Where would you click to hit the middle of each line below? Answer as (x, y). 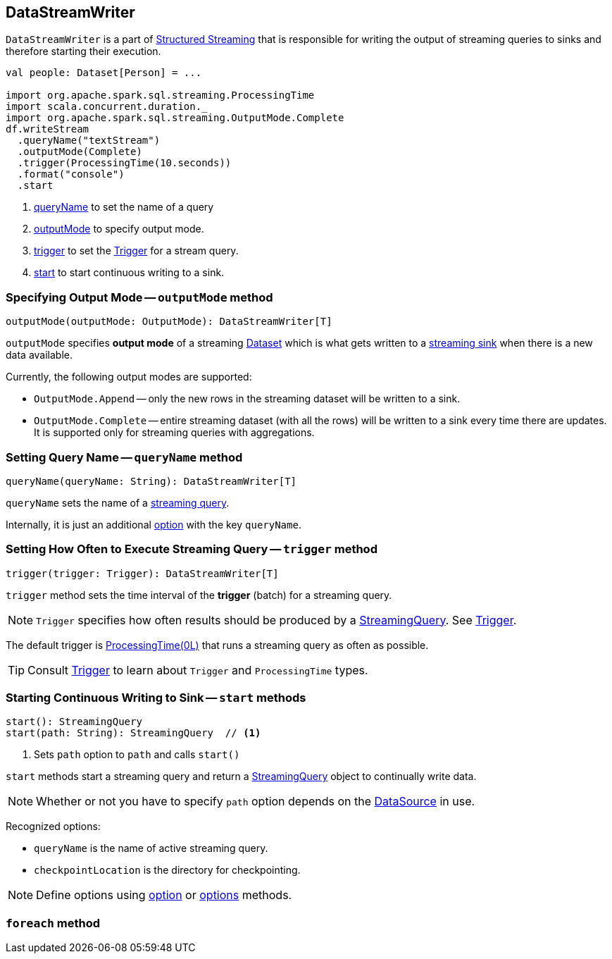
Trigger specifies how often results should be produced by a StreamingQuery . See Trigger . (276, 620)
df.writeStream (48, 129)
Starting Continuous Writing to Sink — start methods (156, 698)
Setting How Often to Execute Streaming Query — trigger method (192, 549)
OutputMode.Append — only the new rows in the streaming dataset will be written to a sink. (247, 399)
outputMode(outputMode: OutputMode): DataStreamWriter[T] (169, 322)
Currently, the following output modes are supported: (129, 377)
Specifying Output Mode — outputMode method (139, 297)
